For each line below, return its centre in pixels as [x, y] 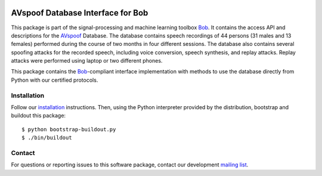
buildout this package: [38, 116]
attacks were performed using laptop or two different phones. [87, 61]
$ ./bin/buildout [47, 138]
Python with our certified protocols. [55, 80]
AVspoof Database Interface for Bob [80, 13]
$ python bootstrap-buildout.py [69, 129]
